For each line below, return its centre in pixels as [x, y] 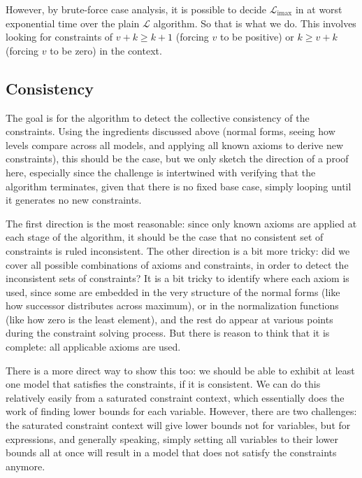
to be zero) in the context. [106, 50]
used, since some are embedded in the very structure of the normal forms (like [173, 291]
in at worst [319, 9]
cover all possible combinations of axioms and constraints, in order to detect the [177, 264]
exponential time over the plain [73, 23]
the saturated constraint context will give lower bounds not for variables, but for [178, 425]
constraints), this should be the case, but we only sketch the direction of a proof [177, 159]
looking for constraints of [59, 37]
